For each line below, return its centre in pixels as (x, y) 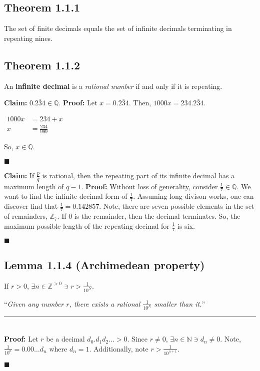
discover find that (31, 206)
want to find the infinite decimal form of (66, 196)
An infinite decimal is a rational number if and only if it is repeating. (113, 86)
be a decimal (65, 339)
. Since (137, 339)
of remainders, (26, 216)
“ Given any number (34, 303)
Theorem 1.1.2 (42, 65)
